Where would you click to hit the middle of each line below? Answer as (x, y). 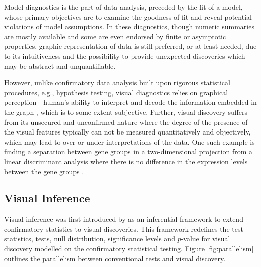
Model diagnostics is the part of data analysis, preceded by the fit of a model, (123, 7)
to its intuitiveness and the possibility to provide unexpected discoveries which (125, 55)
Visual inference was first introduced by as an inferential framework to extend (124, 219)
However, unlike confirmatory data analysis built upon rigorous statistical (117, 83)
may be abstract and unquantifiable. (60, 65)
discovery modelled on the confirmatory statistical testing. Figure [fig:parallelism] (129, 249)
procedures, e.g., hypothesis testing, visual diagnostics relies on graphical (116, 92)
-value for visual (206, 239)
